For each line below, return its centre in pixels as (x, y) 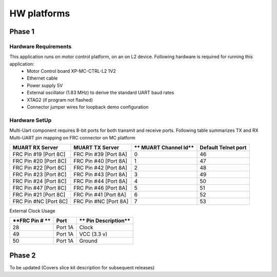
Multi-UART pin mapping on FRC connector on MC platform (72, 137)
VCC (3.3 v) (93, 234)
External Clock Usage (32, 211)
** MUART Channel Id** (164, 147)
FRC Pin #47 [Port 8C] (39, 188)
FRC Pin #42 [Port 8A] (101, 168)
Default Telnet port (223, 147)
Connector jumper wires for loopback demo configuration (88, 107)
